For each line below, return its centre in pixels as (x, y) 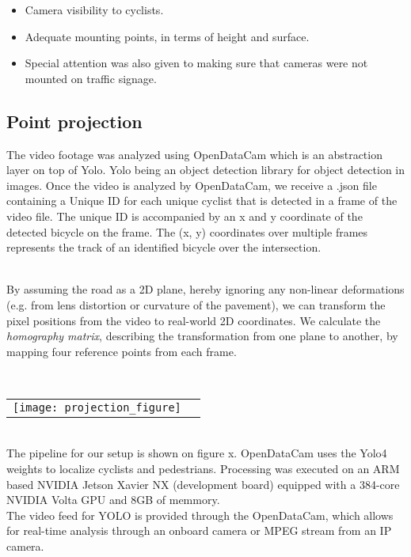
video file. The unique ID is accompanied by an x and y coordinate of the (185, 216)
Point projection (74, 121)
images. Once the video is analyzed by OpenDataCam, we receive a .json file (192, 185)
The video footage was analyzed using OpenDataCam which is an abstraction (194, 154)
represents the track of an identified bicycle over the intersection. (164, 247)
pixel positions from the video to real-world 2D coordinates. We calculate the (194, 320)
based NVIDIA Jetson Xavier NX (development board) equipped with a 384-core (203, 484)
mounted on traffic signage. (91, 78)
